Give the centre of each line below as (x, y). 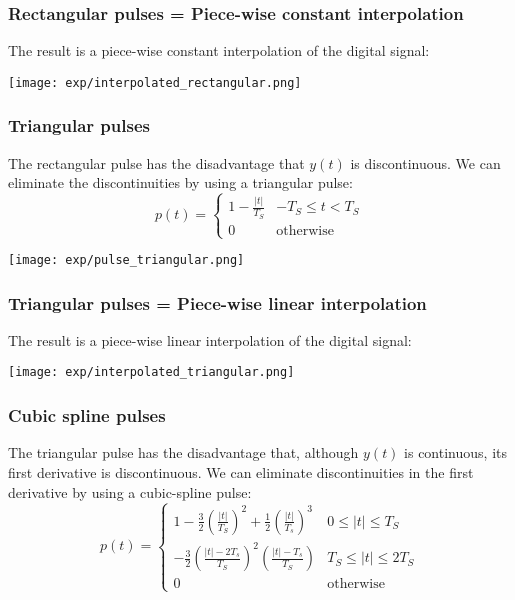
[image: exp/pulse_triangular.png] (126, 260)
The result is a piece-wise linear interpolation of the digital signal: (210, 339)
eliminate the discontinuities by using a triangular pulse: (180, 182)
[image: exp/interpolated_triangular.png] (151, 372)
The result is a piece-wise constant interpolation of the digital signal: (219, 50)
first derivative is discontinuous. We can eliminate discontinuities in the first (241, 471)
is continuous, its (455, 452)
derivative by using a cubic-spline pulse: (130, 491)
